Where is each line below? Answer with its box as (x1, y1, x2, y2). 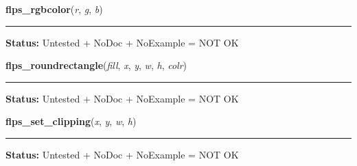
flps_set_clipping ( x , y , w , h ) (5, 114, 137, 128)
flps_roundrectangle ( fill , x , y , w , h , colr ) (5, 58, 187, 72)
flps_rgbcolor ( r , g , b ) (5, 2, 103, 16)
